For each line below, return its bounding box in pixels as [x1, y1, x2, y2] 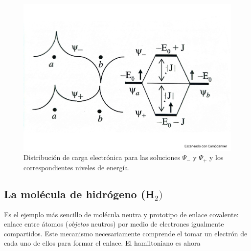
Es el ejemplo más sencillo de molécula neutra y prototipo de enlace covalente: [4, 209, 239, 219]
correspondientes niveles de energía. [23, 162, 130, 172]
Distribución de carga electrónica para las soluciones [23, 152, 180, 162]
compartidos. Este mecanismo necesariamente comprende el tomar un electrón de [4, 228, 248, 238]
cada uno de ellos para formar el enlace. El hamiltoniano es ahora [4, 238, 201, 248]
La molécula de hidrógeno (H [4, 186, 155, 201]
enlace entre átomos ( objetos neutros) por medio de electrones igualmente [4, 219, 224, 229]
